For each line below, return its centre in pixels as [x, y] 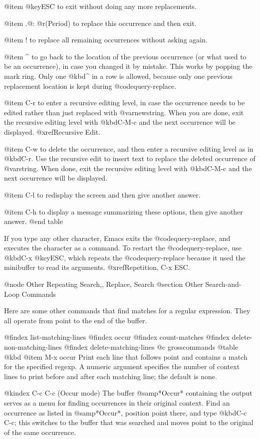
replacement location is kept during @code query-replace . [90, 86]
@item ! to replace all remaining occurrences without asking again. [106, 40]
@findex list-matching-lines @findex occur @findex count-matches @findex [117, 337]
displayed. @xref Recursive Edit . [52, 131]
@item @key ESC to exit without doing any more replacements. [100, 6]
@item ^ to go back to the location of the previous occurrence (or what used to [125, 56]
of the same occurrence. [40, 432]
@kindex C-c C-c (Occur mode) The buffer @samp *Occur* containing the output [128, 393]
